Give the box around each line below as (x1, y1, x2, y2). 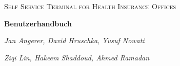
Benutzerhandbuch (4, 18, 72, 28)
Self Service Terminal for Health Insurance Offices (4, 1, 176, 11)
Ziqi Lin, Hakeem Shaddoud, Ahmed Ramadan (4, 52, 150, 62)
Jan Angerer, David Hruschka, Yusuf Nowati (4, 35, 145, 46)
